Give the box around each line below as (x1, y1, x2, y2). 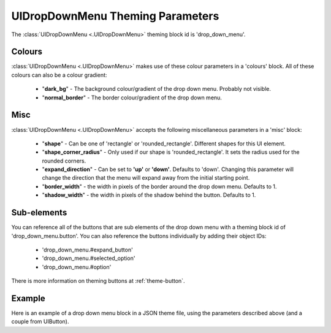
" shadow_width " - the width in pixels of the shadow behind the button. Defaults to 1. (42, 191, 256, 199)
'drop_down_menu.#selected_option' (42, 255, 135, 262)
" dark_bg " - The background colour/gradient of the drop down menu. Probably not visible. (42, 85, 272, 93)
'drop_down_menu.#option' (42, 263, 112, 270)
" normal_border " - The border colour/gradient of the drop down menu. (42, 94, 222, 101)
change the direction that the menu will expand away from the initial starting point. (42, 174, 250, 182)
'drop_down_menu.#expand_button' (42, 246, 133, 253)
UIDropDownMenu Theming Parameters (11, 9, 219, 23)
